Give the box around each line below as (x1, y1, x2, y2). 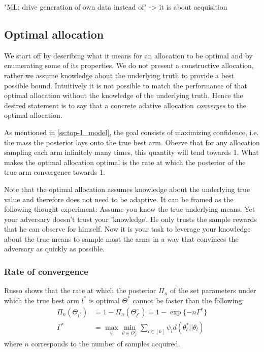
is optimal (89, 295, 120, 305)
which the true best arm (4, 295, 79, 305)
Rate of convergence (4, 265, 88, 277)
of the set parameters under (170, 285, 256, 296)
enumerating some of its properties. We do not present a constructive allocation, (4, 60, 254, 71)
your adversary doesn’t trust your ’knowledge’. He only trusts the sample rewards (4, 213, 257, 224)
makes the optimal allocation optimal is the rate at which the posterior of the (4, 156, 246, 167)
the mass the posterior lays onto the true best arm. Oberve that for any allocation (4, 137, 260, 147)
